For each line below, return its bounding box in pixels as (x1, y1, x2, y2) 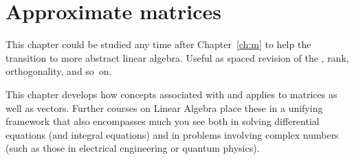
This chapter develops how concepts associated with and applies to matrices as (5, 87, 338, 101)
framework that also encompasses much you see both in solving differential (5, 114, 320, 128)
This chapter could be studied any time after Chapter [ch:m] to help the (5, 37, 311, 52)
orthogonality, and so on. (5, 64, 112, 78)
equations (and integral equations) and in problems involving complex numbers (5, 127, 339, 141)
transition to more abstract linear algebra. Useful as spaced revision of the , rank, (5, 50, 349, 65)
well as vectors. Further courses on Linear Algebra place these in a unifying (5, 100, 323, 115)
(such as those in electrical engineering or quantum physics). (5, 141, 260, 155)
